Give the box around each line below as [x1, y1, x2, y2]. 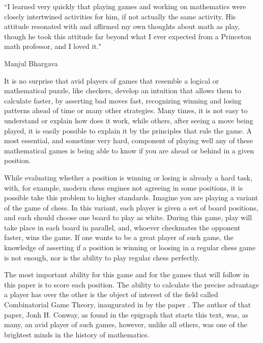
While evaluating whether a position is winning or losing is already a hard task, [4, 172, 252, 182]
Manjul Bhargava [4, 58, 58, 68]
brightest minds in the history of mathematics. [4, 329, 150, 339]
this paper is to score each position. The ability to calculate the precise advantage [4, 279, 259, 289]
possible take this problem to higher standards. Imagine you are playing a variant [4, 192, 258, 203]
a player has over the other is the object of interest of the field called [4, 289, 218, 300]
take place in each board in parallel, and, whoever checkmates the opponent [4, 222, 241, 232]
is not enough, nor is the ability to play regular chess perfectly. [4, 252, 200, 262]
